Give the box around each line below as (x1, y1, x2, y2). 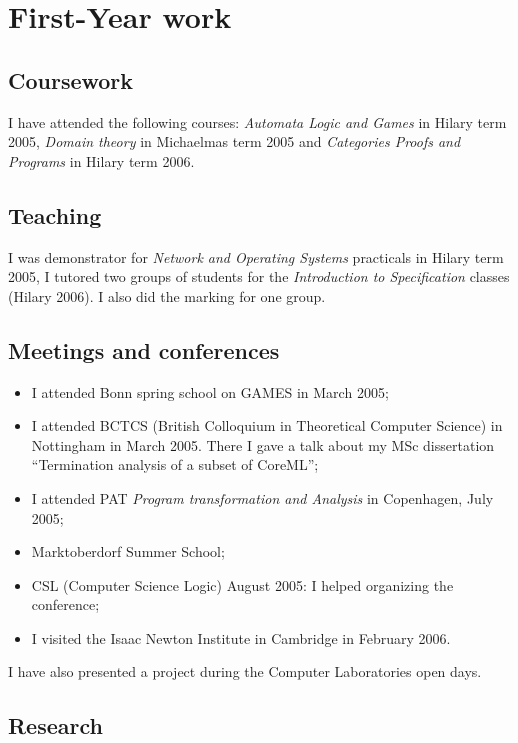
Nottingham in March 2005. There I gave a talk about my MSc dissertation (31, 434, 495, 455)
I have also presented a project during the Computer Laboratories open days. (8, 661, 482, 682)
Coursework (8, 64, 134, 95)
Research (8, 710, 103, 741)
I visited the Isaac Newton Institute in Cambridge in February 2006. (31, 627, 451, 648)
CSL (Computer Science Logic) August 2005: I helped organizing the (31, 574, 454, 595)
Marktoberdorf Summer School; (31, 541, 225, 562)
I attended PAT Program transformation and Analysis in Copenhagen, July (31, 487, 494, 508)
